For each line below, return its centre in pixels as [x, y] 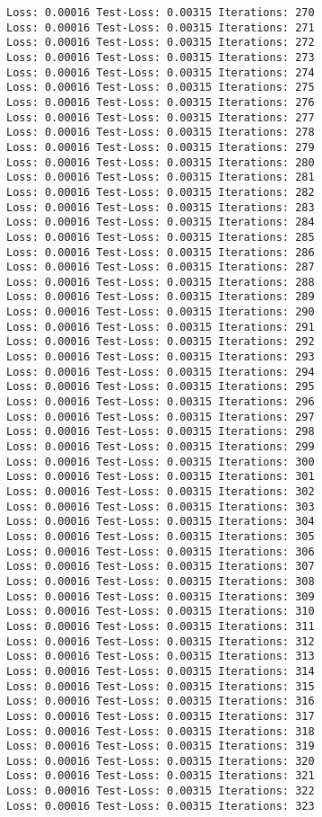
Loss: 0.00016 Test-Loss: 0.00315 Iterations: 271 [161, 27]
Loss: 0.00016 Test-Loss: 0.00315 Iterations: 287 [161, 267]
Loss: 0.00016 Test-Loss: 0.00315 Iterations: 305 [161, 536]
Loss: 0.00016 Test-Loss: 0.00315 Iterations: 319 [161, 746]
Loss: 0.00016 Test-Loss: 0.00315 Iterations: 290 [161, 312]
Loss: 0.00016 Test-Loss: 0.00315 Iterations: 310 [161, 612]
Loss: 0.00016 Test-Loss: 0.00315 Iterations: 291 [161, 327]
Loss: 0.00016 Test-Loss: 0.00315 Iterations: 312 [161, 641]
